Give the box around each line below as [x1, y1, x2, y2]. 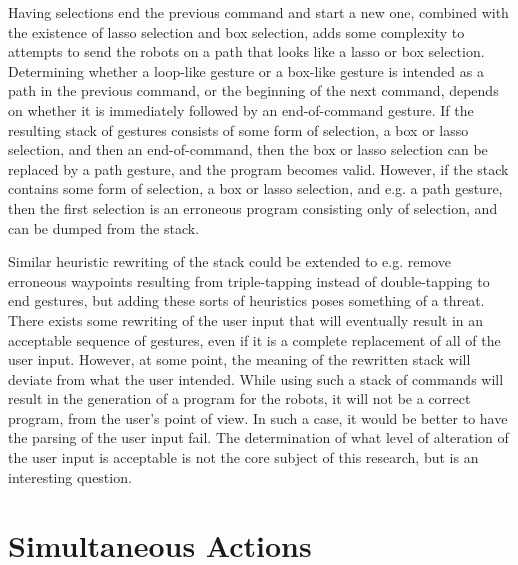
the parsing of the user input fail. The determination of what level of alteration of [8, 427, 509, 448]
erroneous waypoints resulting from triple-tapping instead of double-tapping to [8, 270, 490, 291]
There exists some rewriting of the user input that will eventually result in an [8, 309, 484, 330]
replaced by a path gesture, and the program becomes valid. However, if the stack [8, 158, 509, 179]
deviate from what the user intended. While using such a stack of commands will [8, 368, 504, 389]
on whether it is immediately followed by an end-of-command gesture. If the [8, 99, 474, 120]
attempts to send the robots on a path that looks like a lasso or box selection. [8, 41, 485, 62]
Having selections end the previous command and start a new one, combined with [8, 2, 509, 22]
